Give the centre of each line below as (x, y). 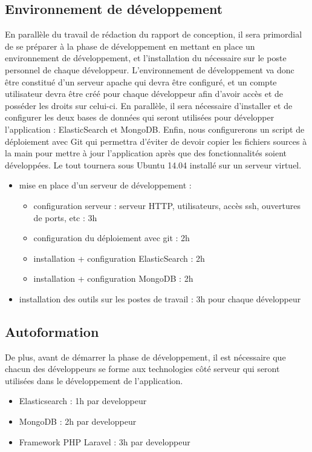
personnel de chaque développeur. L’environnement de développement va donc (150, 69)
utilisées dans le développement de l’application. (94, 380)
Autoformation (52, 331)
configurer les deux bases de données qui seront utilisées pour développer (140, 117)
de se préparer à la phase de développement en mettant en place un (130, 46)
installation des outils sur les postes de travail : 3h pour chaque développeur (160, 298)
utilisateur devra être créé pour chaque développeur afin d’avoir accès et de (144, 94)
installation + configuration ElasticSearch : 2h (119, 258)
